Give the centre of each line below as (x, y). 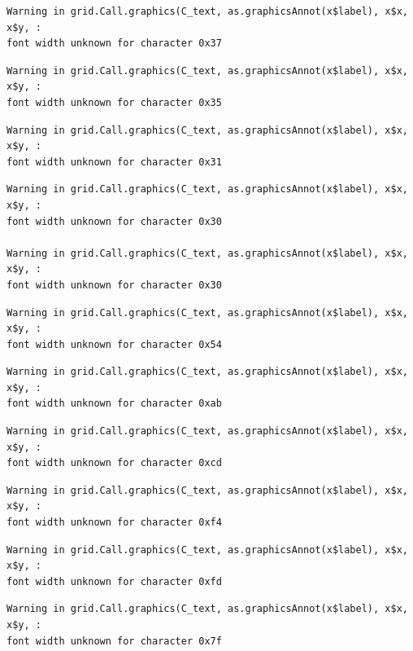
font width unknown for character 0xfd (114, 581)
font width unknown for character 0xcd (114, 463)
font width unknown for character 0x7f (114, 641)
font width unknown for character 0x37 (114, 44)
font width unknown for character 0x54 (114, 344)
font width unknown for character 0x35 (114, 102)
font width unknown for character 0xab (114, 404)
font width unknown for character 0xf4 (114, 523)
